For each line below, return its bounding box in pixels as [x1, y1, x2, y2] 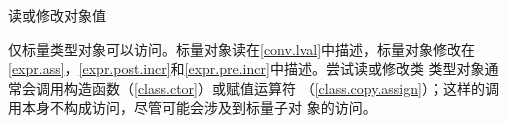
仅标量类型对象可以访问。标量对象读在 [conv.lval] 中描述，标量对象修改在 [8, 38, 476, 59]
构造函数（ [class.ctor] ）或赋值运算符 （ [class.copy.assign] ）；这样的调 [63, 77, 499, 98]
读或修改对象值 [8, 5, 106, 25]
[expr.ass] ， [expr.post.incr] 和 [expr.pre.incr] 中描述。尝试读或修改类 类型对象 [8, 58, 485, 79]
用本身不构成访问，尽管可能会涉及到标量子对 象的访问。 [8, 97, 377, 118]
